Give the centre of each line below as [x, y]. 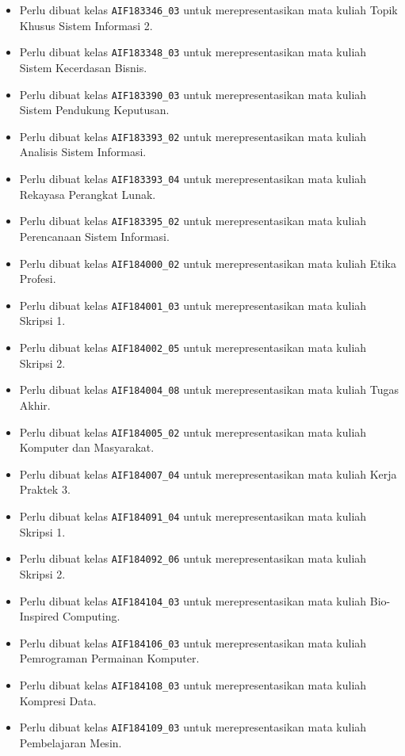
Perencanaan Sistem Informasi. [94, 236]
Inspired [39, 616]
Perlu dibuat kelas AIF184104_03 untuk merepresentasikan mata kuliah [193, 600]
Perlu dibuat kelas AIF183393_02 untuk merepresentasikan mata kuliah [193, 136]
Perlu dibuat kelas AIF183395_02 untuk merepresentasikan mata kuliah [193, 221]
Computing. [91, 616]
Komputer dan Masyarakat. [87, 447]
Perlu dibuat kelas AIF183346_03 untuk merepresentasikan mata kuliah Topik [208, 10]
